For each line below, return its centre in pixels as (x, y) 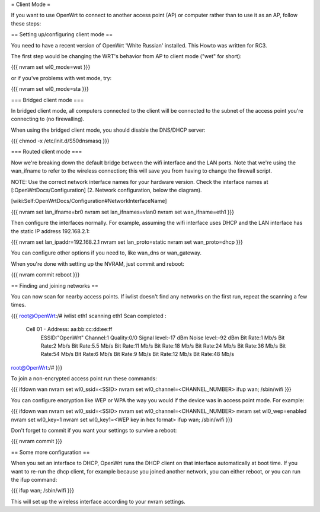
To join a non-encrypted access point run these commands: (84, 379)
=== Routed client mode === (47, 152)
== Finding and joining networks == (55, 285)
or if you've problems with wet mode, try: (61, 78)
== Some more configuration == (50, 452)
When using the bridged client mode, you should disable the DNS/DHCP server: (108, 130)
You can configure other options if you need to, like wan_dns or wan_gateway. (106, 253)
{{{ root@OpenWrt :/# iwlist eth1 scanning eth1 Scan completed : (89, 316)
